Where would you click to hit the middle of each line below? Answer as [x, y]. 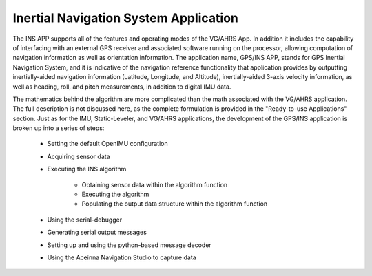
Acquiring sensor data [79, 156]
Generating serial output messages [97, 232]
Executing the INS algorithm [87, 169]
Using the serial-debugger [85, 220]
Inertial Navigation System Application [126, 18]
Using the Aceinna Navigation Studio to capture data [122, 257]
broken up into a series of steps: [59, 128]
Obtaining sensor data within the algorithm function [155, 184]
